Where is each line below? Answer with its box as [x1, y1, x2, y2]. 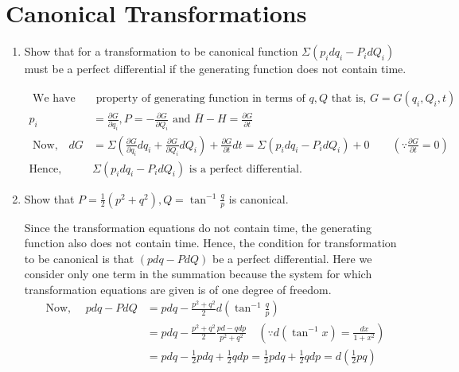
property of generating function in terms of [95, 92, 305, 104]
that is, [331, 92, 367, 104]
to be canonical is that [24, 250, 134, 266]
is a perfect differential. [189, 163, 302, 175]
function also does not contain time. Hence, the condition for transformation [24, 234, 397, 251]
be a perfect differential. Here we [212, 250, 372, 266]
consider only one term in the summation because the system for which [24, 265, 372, 282]
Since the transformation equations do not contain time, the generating [24, 219, 372, 235]
